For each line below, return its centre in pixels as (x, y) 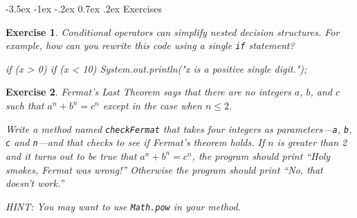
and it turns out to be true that (71, 155)
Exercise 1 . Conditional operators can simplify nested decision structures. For (173, 31)
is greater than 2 (312, 142)
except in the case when (152, 106)
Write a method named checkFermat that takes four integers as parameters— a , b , (179, 128)
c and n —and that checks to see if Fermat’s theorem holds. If (135, 142)
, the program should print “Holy (261, 155)
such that (25, 106)
